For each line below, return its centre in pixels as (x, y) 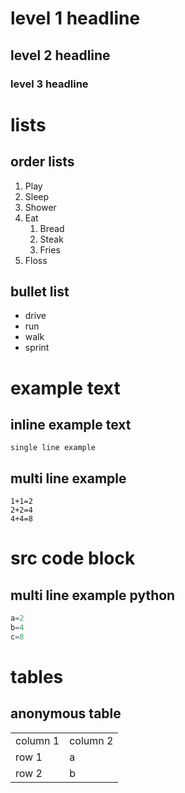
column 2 (91, 740)
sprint (37, 348)
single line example (53, 448)
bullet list (40, 291)
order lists (42, 162)
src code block (73, 558)
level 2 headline (60, 55)
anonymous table (66, 713)
